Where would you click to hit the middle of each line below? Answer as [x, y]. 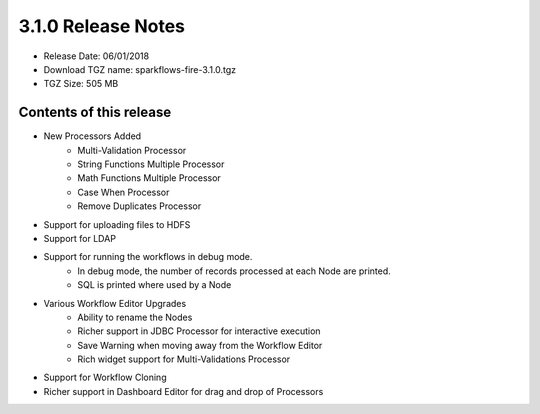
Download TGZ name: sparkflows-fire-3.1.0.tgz [140, 69]
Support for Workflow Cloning [105, 377]
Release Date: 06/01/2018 [96, 56]
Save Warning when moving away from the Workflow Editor [200, 345]
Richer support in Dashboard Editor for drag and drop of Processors [183, 391]
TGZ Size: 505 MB [81, 84]
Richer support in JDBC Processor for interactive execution [199, 331]
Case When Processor [123, 192]
